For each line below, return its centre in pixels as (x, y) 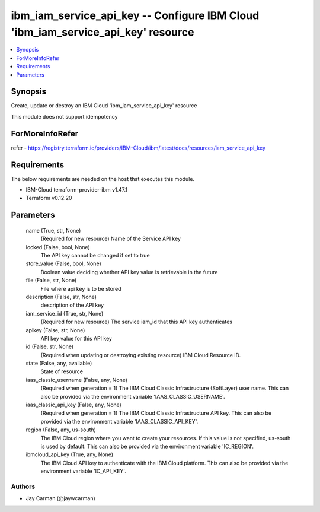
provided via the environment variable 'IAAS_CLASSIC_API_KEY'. (119, 421)
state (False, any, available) (59, 363)
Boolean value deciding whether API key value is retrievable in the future (129, 272)
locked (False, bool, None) (58, 247)
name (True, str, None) (53, 230)
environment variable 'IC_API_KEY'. (84, 471)
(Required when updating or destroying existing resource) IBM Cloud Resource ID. (141, 355)
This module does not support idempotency (64, 116)
